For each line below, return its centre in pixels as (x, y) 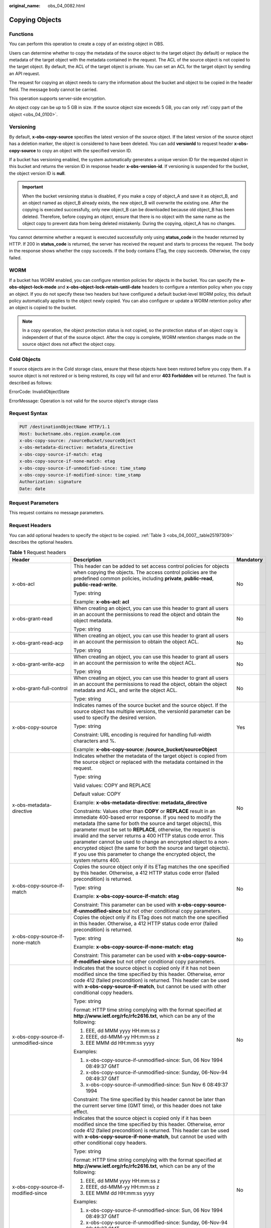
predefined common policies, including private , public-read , (144, 578)
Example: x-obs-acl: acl (101, 602)
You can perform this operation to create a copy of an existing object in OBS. (86, 44)
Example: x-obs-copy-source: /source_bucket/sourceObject (146, 749)
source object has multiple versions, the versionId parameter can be (152, 711)
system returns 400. (97, 860)
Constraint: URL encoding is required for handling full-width (143, 734)
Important (33, 187)
